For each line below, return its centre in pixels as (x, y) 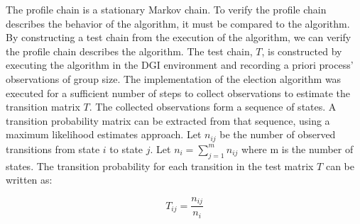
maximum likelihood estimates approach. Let (104, 134)
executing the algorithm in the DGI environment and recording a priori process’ (180, 65)
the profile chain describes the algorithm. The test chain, (129, 51)
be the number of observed (278, 134)
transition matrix (43, 107)
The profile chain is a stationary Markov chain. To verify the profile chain (166, 9)
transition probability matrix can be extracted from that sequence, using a (168, 120)
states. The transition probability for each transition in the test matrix (160, 166)
